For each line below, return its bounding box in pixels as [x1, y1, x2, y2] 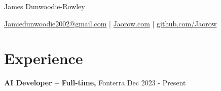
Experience [4, 48, 83, 69]
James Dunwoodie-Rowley [4, 1, 85, 11]
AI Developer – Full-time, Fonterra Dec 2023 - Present [4, 77, 186, 88]
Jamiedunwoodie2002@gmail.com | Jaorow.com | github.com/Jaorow [4, 18, 217, 28]
